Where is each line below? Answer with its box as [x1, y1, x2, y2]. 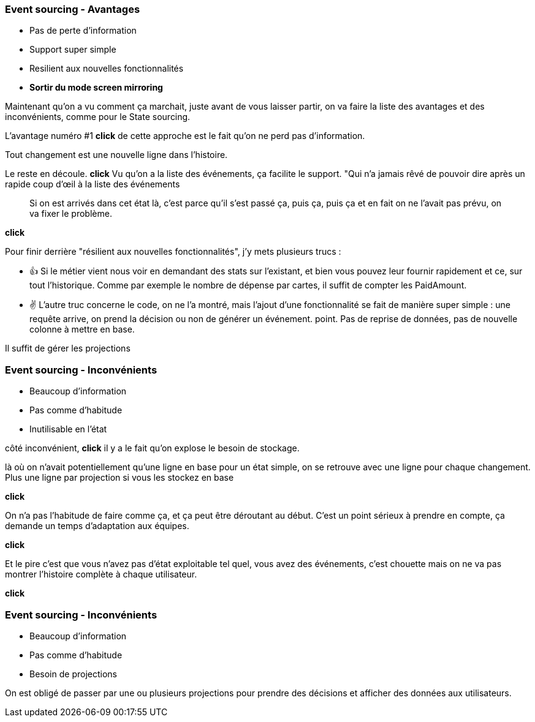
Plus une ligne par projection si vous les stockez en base [5, 472, 234, 483]
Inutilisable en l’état [29, 424, 107, 435]
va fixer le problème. [29, 208, 112, 219]
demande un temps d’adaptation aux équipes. [5, 521, 189, 532]
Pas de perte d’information [29, 25, 137, 36]
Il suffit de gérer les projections [5, 343, 131, 354]
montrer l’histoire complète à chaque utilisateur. [5, 569, 197, 580]
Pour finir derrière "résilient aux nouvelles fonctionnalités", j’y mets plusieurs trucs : [5, 246, 341, 257]
